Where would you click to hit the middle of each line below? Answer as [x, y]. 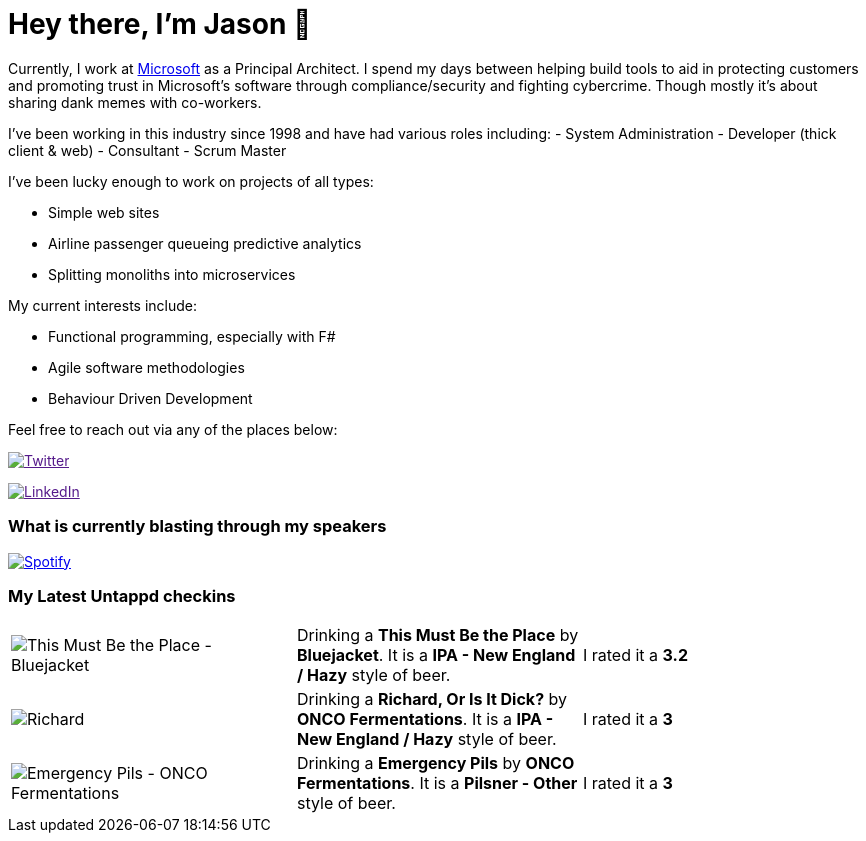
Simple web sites [104, 212]
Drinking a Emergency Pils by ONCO [435, 763]
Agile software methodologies [146, 367]
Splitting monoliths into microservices [172, 274]
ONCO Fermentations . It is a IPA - [425, 719]
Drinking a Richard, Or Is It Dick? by [432, 699]
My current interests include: [102, 305]
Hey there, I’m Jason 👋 [160, 24]
